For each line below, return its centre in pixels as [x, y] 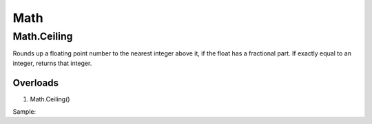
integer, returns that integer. [52, 63]
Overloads [35, 83]
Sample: [24, 112]
